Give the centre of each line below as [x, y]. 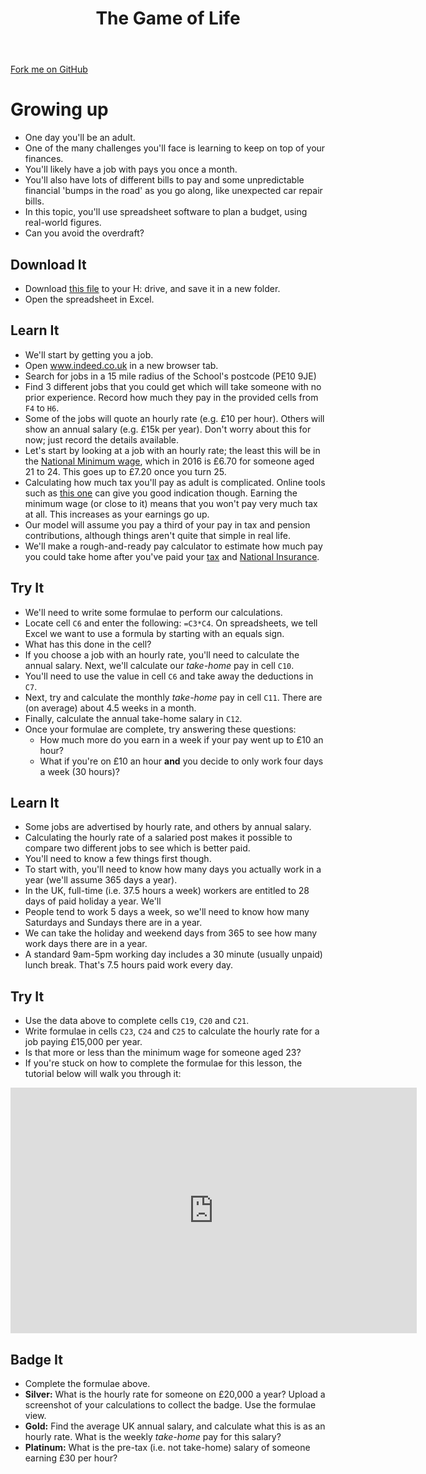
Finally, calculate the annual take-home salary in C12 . [133, 718]
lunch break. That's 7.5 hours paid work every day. [129, 965]
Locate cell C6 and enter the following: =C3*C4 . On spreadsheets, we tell [171, 623]
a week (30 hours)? [79, 771]
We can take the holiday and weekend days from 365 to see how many [171, 933]
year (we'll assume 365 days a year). [101, 880]
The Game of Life [168, 18]
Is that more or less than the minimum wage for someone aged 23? [163, 1053]
